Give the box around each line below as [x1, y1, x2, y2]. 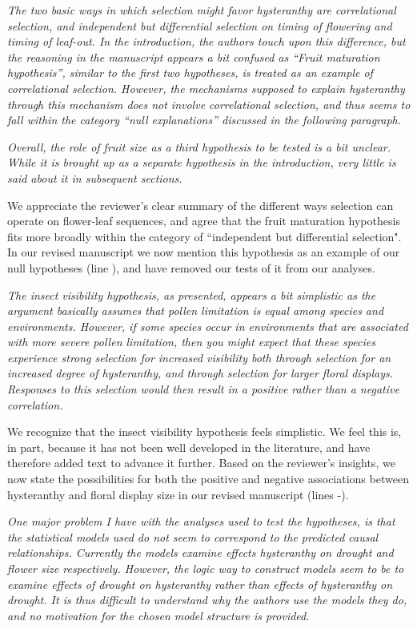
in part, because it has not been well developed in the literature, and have [7, 438, 371, 455]
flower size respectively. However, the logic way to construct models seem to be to [7, 560, 404, 576]
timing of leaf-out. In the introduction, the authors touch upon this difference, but [7, 33, 406, 50]
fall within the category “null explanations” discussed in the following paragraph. [7, 111, 402, 128]
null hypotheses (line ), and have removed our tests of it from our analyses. [7, 259, 375, 276]
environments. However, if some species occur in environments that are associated [7, 317, 408, 334]
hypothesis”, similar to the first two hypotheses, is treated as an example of [7, 64, 373, 81]
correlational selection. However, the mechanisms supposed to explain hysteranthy [7, 79, 405, 96]
